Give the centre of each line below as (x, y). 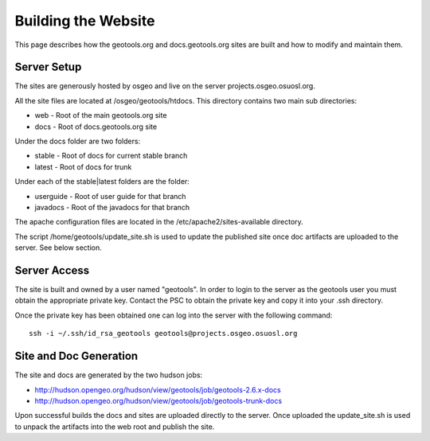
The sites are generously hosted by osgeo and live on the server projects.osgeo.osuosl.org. (165, 86)
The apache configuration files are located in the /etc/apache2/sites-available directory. (159, 222)
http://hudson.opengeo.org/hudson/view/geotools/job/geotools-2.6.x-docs (158, 389)
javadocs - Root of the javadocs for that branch (112, 207)
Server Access (52, 270)
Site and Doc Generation (76, 356)
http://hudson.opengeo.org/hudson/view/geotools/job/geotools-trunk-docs (158, 400)
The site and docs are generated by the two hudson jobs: (109, 375)
